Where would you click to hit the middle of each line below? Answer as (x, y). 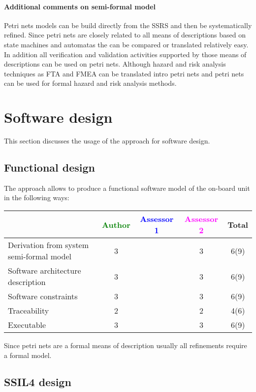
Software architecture (45, 271)
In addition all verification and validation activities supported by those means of (125, 54)
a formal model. (28, 355)
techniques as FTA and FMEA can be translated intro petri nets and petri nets (124, 73)
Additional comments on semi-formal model (80, 6)
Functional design (50, 167)
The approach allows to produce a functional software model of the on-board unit (127, 188)
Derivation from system (48, 245)
